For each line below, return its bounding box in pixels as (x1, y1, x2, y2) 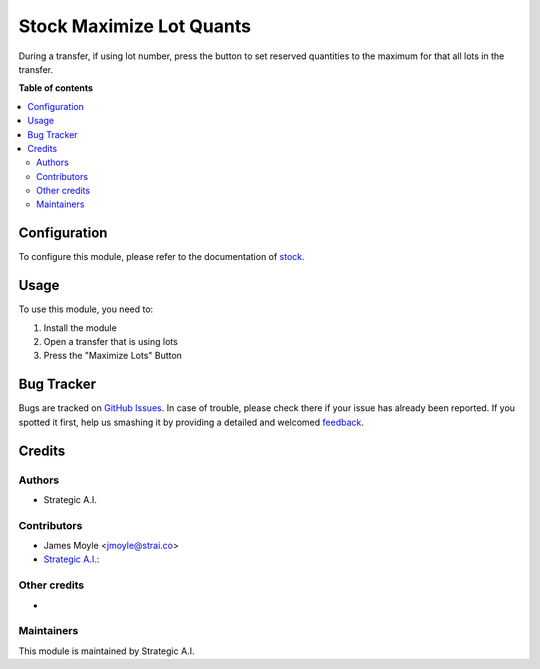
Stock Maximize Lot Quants (18, 15, 252, 37)
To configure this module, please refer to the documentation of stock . (18, 251, 305, 263)
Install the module (43, 321, 117, 334)
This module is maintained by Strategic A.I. (18, 645, 195, 657)
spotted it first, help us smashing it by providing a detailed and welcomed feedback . (18, 416, 365, 428)
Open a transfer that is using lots (43, 336, 179, 348)
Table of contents (18, 82, 94, 94)
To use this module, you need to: (18, 303, 154, 315)
